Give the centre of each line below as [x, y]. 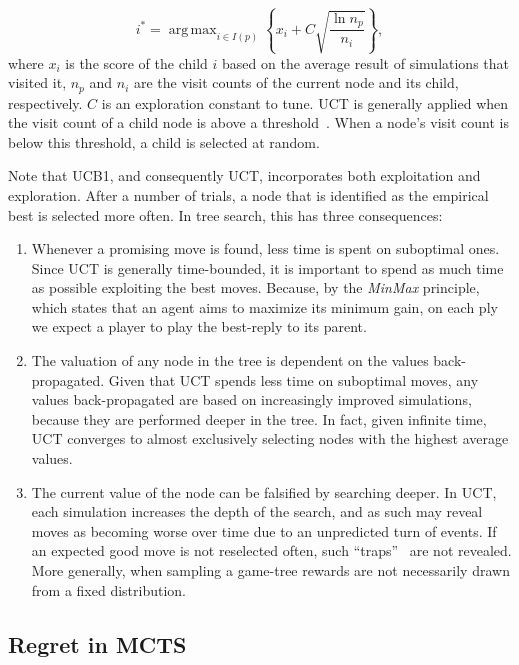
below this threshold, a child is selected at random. [164, 141]
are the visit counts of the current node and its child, [296, 82]
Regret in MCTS [97, 643]
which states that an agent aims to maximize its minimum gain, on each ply [264, 306]
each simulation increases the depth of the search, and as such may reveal [257, 511]
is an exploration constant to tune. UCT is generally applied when [305, 102]
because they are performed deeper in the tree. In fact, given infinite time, [259, 418]
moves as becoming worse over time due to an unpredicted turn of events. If [264, 530]
